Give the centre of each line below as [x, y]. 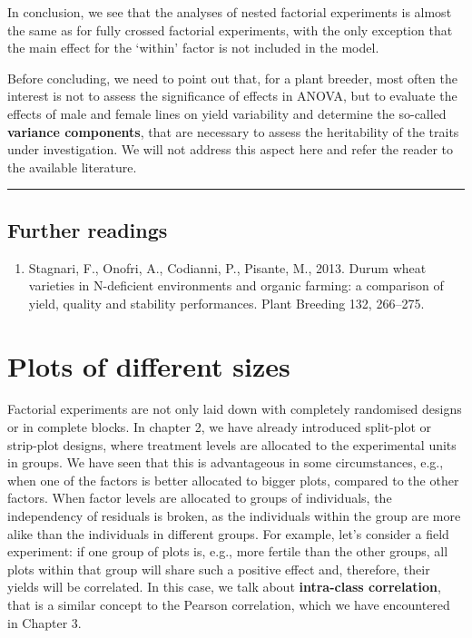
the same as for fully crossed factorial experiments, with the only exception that [230, 29]
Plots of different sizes [149, 365]
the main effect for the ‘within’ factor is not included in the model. [193, 48]
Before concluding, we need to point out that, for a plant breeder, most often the [232, 78]
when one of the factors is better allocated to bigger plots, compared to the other [233, 480]
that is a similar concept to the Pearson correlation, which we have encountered [229, 604]
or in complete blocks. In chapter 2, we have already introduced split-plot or [220, 427]
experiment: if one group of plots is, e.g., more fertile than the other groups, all [228, 551]
